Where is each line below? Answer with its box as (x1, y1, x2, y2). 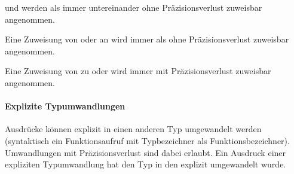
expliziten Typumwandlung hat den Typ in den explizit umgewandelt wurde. (5, 158, 286, 170)
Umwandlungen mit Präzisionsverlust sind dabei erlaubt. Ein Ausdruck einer (5, 146, 286, 158)
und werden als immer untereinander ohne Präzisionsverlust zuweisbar (5, 1, 262, 13)
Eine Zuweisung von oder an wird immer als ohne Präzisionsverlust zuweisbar (5, 33, 289, 45)
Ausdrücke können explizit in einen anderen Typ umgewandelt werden (5, 123, 262, 135)
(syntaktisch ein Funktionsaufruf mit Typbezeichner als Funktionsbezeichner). (5, 134, 290, 146)
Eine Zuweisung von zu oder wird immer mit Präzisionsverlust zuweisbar (5, 65, 271, 77)
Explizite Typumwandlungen (5, 100, 125, 112)
